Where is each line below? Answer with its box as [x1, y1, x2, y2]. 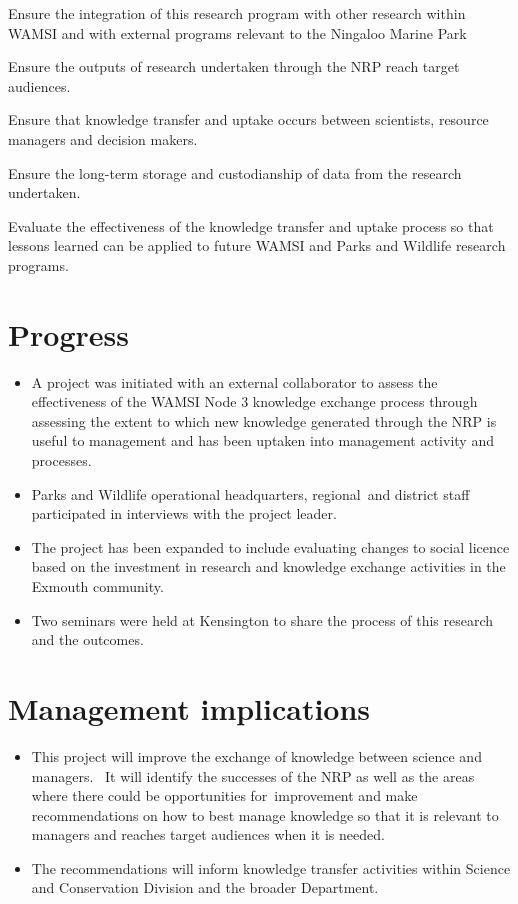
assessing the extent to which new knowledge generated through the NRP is [31, 410, 497, 431]
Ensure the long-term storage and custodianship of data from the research [8, 162, 462, 183]
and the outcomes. [31, 629, 144, 650]
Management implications [8, 687, 371, 728]
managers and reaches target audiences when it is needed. [31, 824, 385, 845]
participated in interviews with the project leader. [31, 503, 337, 524]
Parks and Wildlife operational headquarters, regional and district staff [31, 483, 470, 504]
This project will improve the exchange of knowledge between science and [31, 745, 482, 766]
